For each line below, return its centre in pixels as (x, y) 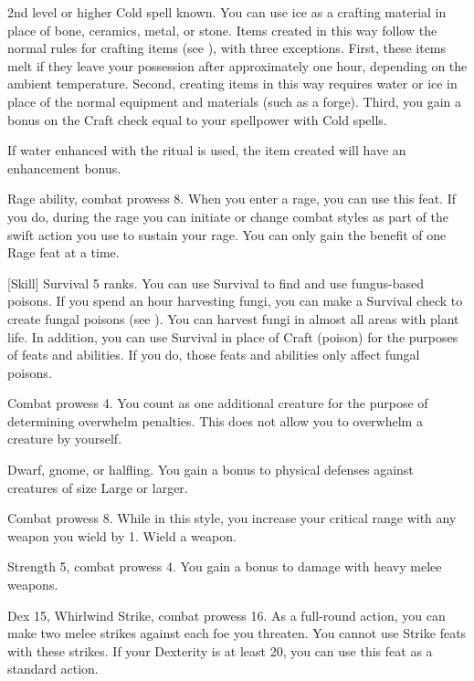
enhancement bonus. (64, 168)
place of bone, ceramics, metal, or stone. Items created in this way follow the (222, 30)
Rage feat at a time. (63, 252)
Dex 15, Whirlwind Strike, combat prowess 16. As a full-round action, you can (226, 615)
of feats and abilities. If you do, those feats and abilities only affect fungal (214, 355)
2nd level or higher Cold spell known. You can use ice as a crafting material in (227, 12)
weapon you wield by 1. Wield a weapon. (122, 535)
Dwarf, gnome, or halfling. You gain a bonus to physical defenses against (211, 470)
